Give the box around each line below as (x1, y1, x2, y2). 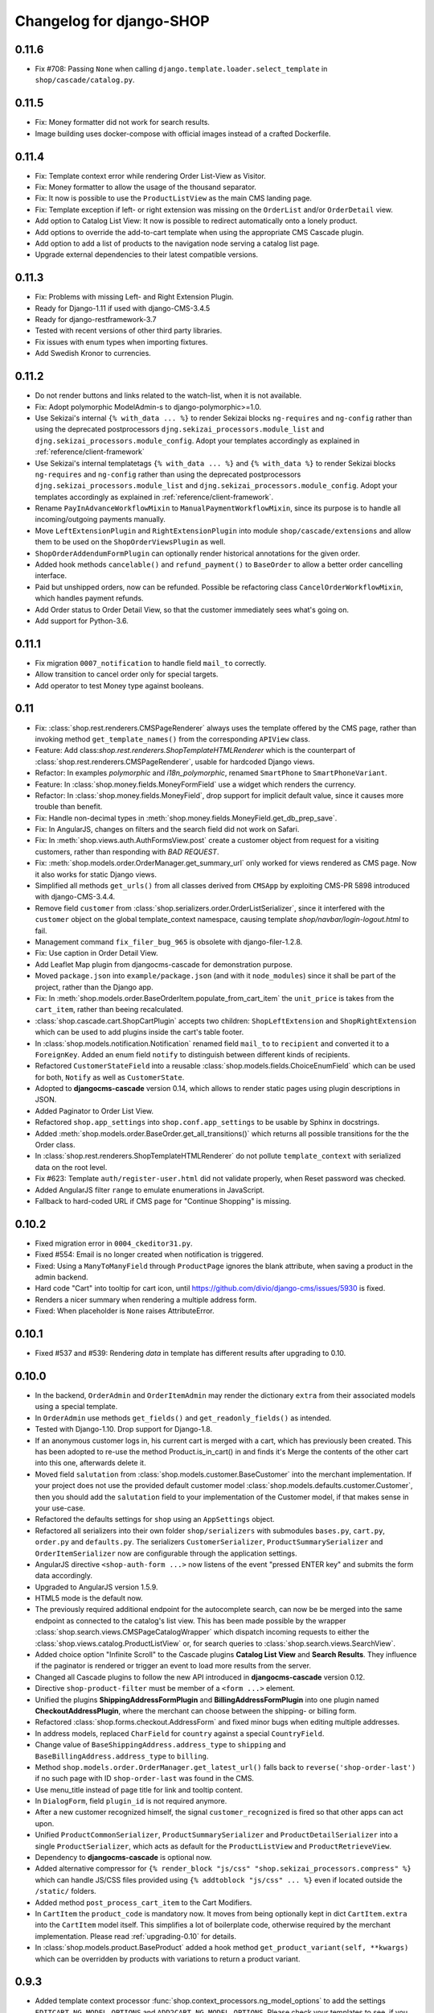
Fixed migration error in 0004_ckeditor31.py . (35, 1238, 193, 1248)
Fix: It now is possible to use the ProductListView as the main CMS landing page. (35, 193, 313, 203)
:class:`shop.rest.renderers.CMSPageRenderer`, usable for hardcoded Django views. (35, 757, 315, 767)
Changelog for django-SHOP (14, 12, 210, 30)
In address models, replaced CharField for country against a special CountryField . (35, 1728, 325, 1738)
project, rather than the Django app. (35, 982, 154, 992)
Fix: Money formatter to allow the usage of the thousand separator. (35, 182, 257, 192)
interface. (35, 571, 68, 581)
